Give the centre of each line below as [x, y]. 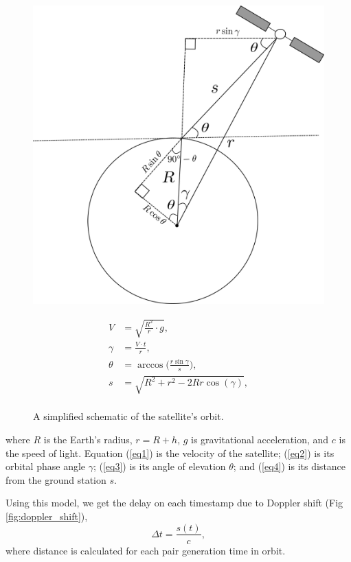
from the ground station [56, 479]
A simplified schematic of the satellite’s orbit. [128, 416]
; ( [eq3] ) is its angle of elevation [159, 466]
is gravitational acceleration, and [260, 439]
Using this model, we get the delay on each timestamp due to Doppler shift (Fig [174, 503]
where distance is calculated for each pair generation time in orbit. [146, 550]
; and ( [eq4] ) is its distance [290, 466]
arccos [150, 365]
